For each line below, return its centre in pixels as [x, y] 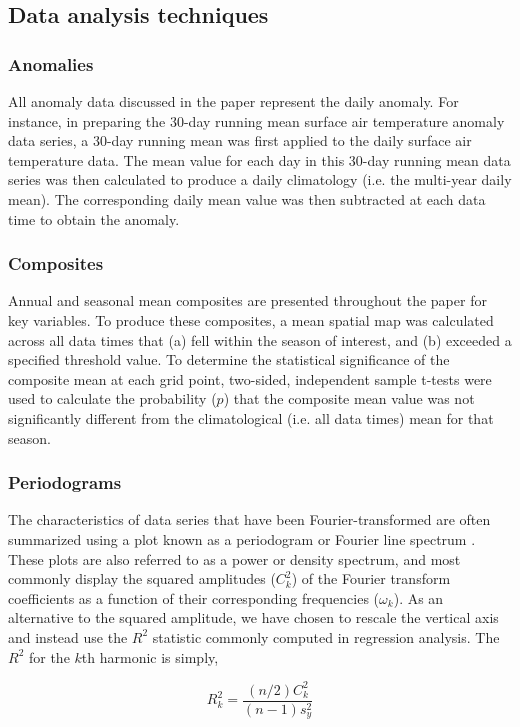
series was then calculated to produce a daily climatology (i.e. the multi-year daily [260, 179]
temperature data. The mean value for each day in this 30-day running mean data [259, 159]
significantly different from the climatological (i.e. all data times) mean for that [251, 417]
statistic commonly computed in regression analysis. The [326, 636]
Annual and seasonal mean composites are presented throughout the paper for [247, 300]
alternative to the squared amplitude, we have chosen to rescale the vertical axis [253, 617]
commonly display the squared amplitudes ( [142, 578]
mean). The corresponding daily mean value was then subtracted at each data [247, 198]
